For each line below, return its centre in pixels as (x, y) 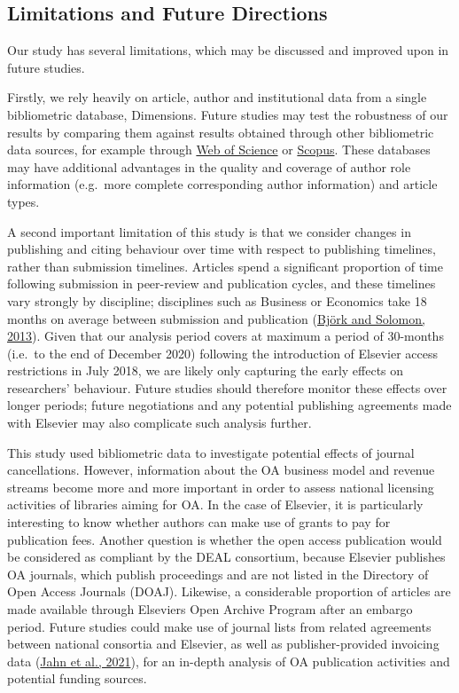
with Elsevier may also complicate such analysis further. (159, 423)
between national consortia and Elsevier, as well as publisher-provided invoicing (223, 644)
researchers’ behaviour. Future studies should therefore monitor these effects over (227, 387)
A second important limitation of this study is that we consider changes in (209, 231)
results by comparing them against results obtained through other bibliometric (221, 132)
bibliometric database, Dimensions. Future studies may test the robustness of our (228, 114)
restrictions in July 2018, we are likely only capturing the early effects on (206, 370)
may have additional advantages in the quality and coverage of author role (209, 166)
